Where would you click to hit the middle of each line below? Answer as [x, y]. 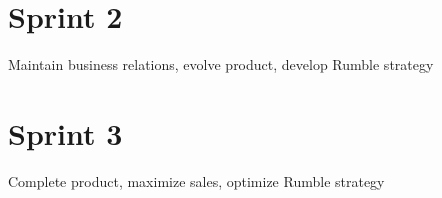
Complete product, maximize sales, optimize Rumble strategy [196, 180]
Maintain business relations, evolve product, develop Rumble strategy [221, 64]
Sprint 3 [65, 132]
